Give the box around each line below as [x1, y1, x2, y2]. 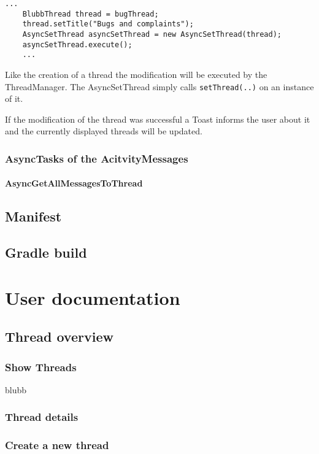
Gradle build [5, 243, 87, 262]
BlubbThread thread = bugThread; [22, 9, 159, 18]
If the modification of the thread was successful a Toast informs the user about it [5, 112, 310, 125]
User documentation [5, 285, 180, 310]
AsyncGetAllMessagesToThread [5, 177, 143, 190]
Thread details [5, 409, 79, 425]
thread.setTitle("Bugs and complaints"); [22, 20, 194, 29]
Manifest [5, 207, 62, 226]
